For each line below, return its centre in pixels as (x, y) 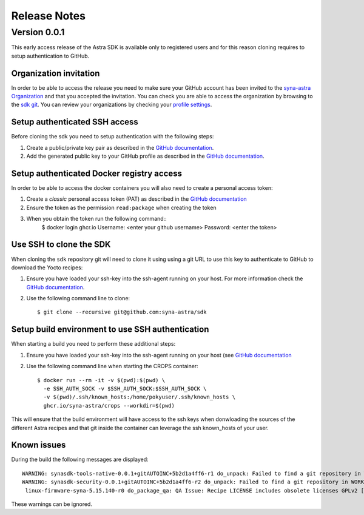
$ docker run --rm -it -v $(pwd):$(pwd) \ (101, 380)
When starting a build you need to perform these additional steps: (93, 344)
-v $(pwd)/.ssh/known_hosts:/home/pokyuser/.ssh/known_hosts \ (140, 397)
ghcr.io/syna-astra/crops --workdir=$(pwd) (109, 406)
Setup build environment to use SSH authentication (110, 330)
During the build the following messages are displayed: (80, 459)
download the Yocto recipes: (47, 268)
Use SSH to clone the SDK (61, 245)
